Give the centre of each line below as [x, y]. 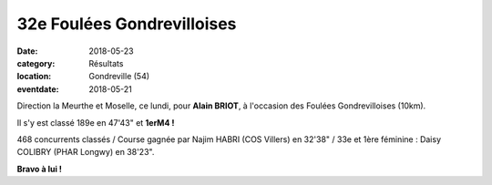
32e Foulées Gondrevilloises [127, 24]
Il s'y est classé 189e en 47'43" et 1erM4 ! [96, 122]
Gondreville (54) [119, 77]
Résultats [106, 63]
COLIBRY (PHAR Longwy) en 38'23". [86, 152]
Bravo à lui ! [40, 169]
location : [34, 77]
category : [36, 63]
